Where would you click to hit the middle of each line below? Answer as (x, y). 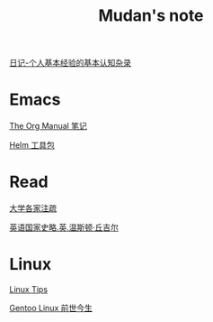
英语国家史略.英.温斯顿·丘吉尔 (64, 227)
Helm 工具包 (32, 145)
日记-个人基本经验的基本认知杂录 (71, 63)
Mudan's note (151, 16)
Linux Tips (28, 289)
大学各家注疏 (33, 208)
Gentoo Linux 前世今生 (51, 308)
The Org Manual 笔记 (48, 126)
